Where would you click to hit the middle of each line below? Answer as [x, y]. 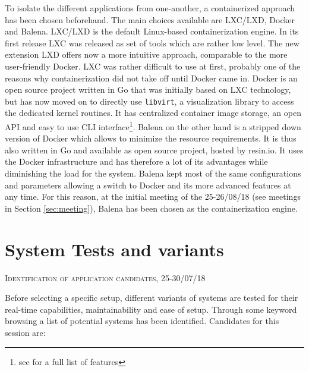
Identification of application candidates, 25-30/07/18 [105, 277]
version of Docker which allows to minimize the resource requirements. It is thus [151, 138]
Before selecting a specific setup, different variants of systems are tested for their [152, 298]
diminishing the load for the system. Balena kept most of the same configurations [153, 173]
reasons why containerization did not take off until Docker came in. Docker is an [151, 78]
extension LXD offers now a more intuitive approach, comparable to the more [146, 54]
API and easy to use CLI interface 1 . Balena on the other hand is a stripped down [153, 126]
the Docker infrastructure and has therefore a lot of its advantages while [136, 161]
